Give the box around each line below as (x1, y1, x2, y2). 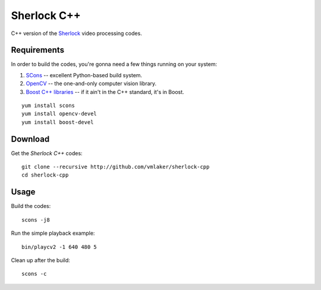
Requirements (11, 45, 65, 55)
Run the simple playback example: (11, 229, 95, 237)
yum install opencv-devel (21, 111, 97, 117)
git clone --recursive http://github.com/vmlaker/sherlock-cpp (21, 163, 210, 171)
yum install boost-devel (21, 119, 94, 125)
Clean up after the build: (11, 256, 71, 264)
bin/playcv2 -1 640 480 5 (21, 244, 97, 250)
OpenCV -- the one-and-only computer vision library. (26, 80, 157, 87)
